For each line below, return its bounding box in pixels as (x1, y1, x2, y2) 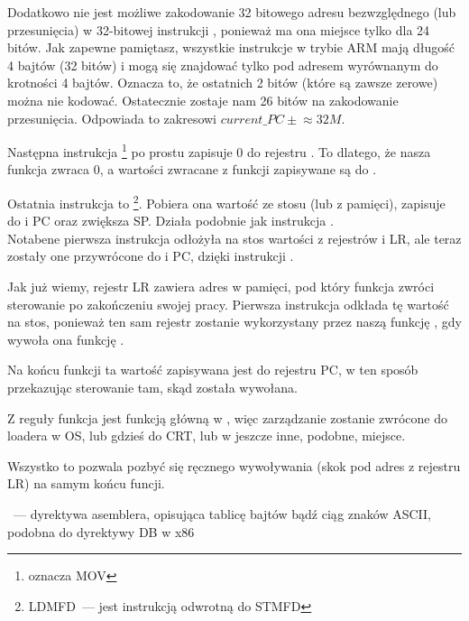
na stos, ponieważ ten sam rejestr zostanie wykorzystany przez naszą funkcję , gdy (7, 312, 462, 331)
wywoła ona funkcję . (7, 329, 124, 348)
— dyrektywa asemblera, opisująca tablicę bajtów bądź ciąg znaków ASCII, (13, 504, 431, 523)
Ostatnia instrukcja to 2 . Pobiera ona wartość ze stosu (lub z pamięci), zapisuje (7, 191, 446, 212)
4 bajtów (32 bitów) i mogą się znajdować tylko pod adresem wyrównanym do (7, 55, 438, 74)
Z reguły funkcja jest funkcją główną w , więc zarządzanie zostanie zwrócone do (7, 408, 447, 427)
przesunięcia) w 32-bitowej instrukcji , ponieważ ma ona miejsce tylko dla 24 (7, 20, 430, 39)
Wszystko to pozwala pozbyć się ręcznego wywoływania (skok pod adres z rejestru (7, 456, 461, 475)
